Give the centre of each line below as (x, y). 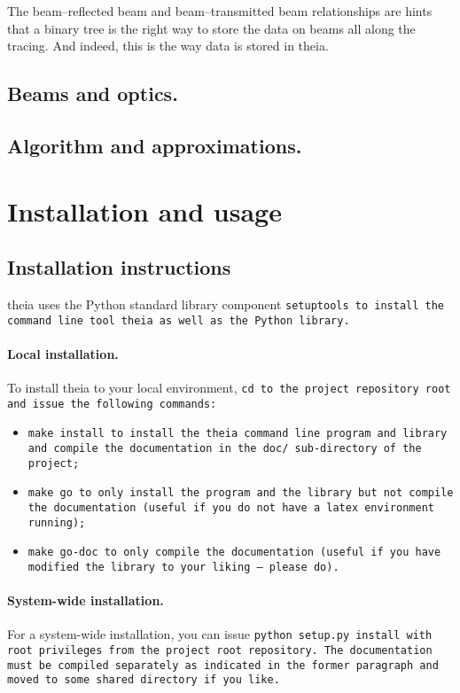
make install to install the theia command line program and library (238, 434)
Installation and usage (144, 210)
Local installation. (63, 353)
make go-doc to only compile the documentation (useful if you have (234, 553)
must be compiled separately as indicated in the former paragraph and (223, 665)
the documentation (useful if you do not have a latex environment (231, 507)
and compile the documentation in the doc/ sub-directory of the (225, 448)
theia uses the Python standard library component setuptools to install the (226, 304)
